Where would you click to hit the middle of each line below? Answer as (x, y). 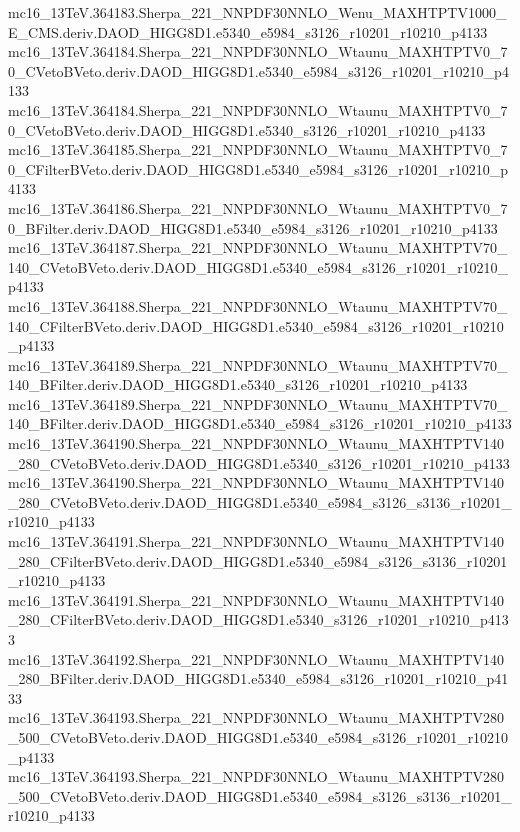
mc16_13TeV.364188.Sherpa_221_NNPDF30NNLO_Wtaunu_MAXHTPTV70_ (258, 305)
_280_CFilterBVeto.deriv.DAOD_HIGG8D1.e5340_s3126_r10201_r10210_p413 (258, 619)
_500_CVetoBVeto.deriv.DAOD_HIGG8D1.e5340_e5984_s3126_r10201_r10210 (258, 736)
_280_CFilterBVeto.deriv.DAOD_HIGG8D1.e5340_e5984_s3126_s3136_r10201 (258, 560)
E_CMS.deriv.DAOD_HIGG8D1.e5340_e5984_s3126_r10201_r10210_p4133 (248, 31)
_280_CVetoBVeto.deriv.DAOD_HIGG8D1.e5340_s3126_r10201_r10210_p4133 (259, 462)
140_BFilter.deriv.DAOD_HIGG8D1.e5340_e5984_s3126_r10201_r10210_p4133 (260, 423)
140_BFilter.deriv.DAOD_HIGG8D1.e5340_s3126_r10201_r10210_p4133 (238, 384)
